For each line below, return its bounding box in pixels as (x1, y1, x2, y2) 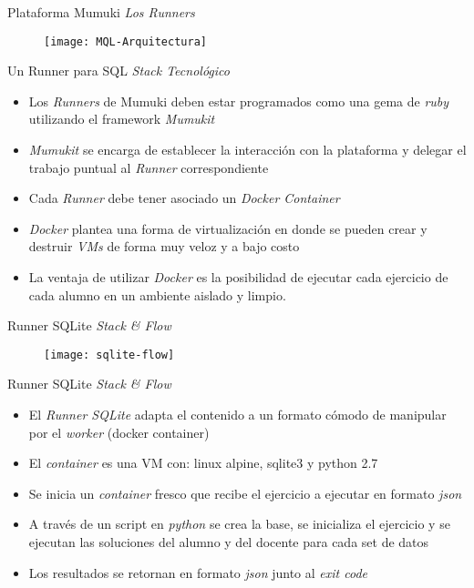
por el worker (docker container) (28, 422, 210, 441)
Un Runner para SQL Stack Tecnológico (7, 61, 230, 80)
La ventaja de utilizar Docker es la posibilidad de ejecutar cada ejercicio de (28, 268, 448, 286)
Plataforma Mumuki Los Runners (7, 3, 195, 21)
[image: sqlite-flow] (44, 348, 175, 361)
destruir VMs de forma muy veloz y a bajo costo (28, 237, 300, 256)
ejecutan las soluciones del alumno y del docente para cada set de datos (28, 532, 429, 551)
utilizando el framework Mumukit (28, 109, 215, 128)
